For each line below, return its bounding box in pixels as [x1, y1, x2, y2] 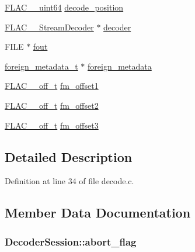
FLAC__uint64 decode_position [5, 1, 124, 13]
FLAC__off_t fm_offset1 [5, 80, 99, 92]
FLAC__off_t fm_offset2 [5, 99, 99, 111]
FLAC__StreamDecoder [5, 20, 94, 33]
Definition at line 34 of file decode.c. [5, 175, 134, 187]
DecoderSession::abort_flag [5, 234, 137, 248]
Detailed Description [5, 147, 133, 165]
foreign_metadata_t [5, 60, 78, 72]
